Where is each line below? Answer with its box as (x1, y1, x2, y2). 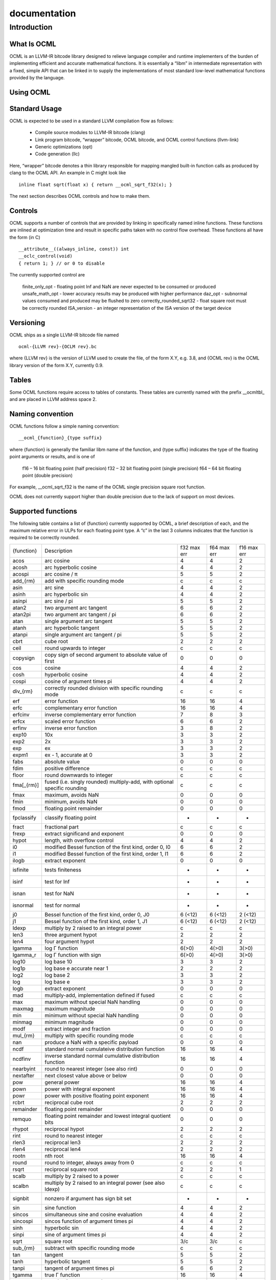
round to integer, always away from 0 (44, 1159, 134, 1166)
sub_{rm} (12, 1244, 35, 1251)
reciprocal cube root (44, 1099, 94, 1106)
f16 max (239, 544, 258, 551)
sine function (44, 1204, 76, 1211)
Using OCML (9, 88, 51, 97)
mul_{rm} (12, 1032, 35, 1039)
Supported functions (9, 507, 78, 516)
